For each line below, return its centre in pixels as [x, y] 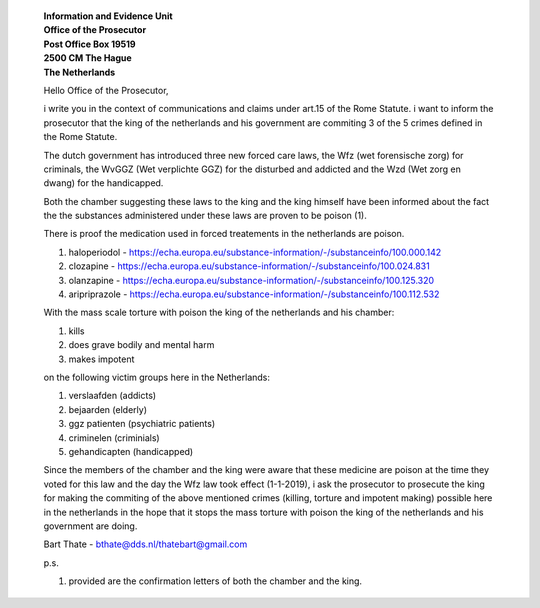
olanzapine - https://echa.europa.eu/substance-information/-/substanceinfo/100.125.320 [251, 280]
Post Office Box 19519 [89, 44]
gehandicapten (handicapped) [131, 451]
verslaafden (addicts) [112, 396]
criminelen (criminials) [114, 437]
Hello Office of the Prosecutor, [106, 90]
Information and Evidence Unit [108, 16]
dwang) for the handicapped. [103, 183]
